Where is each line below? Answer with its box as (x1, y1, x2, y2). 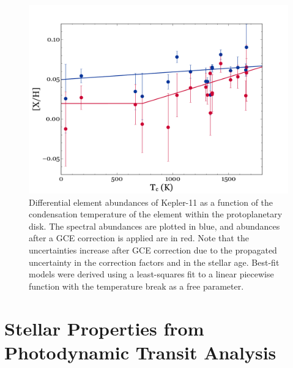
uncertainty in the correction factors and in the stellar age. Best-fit (29, 255, 280, 268)
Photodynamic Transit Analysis (4, 339, 276, 364)
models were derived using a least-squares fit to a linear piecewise (29, 268, 274, 280)
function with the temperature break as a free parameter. (29, 279, 244, 292)
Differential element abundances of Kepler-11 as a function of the (29, 195, 273, 208)
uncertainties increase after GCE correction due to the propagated (29, 244, 277, 257)
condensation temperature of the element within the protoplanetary (29, 208, 283, 220)
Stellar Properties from (4, 315, 204, 340)
